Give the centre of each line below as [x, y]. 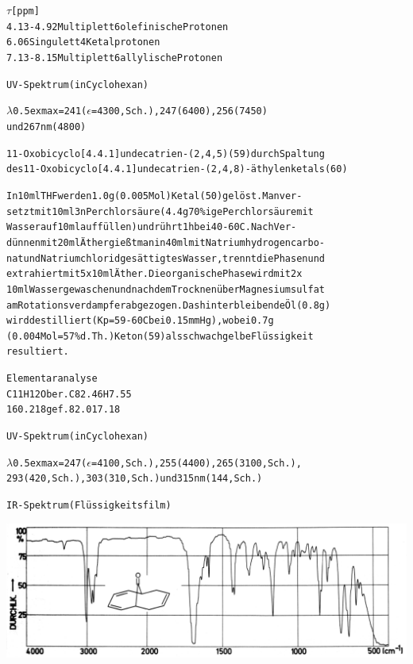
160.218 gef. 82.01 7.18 [64, 410]
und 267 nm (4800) [46, 127]
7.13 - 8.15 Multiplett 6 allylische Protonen [115, 58]
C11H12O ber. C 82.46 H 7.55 [69, 394]
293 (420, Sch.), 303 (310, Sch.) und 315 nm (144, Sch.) [135, 479]
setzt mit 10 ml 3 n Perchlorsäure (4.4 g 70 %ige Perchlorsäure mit [160, 211]
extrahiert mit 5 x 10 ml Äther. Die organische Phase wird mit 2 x [154, 274]
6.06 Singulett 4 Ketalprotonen [83, 42]
